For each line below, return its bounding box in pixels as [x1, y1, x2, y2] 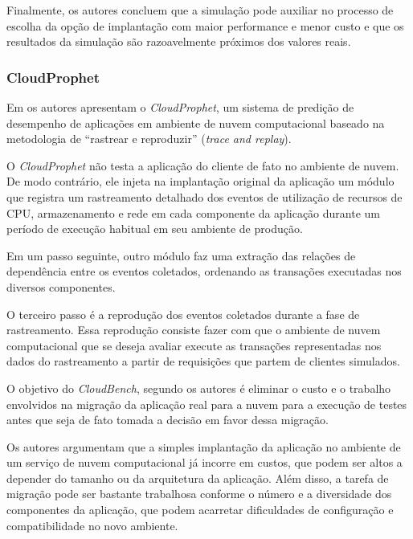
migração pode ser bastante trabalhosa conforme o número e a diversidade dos [6, 485, 392, 502]
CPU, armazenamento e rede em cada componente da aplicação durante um [6, 204, 380, 221]
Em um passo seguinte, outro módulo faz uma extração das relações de [6, 247, 356, 263]
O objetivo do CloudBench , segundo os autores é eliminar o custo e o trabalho [6, 379, 391, 396]
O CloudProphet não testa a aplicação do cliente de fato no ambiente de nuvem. [6, 157, 399, 174]
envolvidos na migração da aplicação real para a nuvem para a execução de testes [6, 395, 407, 412]
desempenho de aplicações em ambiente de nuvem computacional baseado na [6, 114, 385, 131]
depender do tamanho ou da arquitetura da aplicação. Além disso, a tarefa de [6, 469, 389, 486]
